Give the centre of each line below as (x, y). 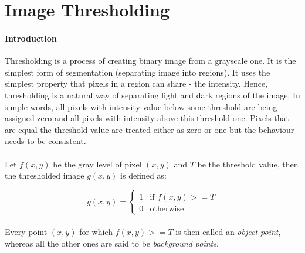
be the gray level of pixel (97, 164)
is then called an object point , (228, 232)
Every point (26, 232)
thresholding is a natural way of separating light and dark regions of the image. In (152, 95)
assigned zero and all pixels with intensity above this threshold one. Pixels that (147, 118)
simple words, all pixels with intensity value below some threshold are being (141, 106)
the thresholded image (45, 175)
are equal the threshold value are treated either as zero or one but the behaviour (150, 129)
